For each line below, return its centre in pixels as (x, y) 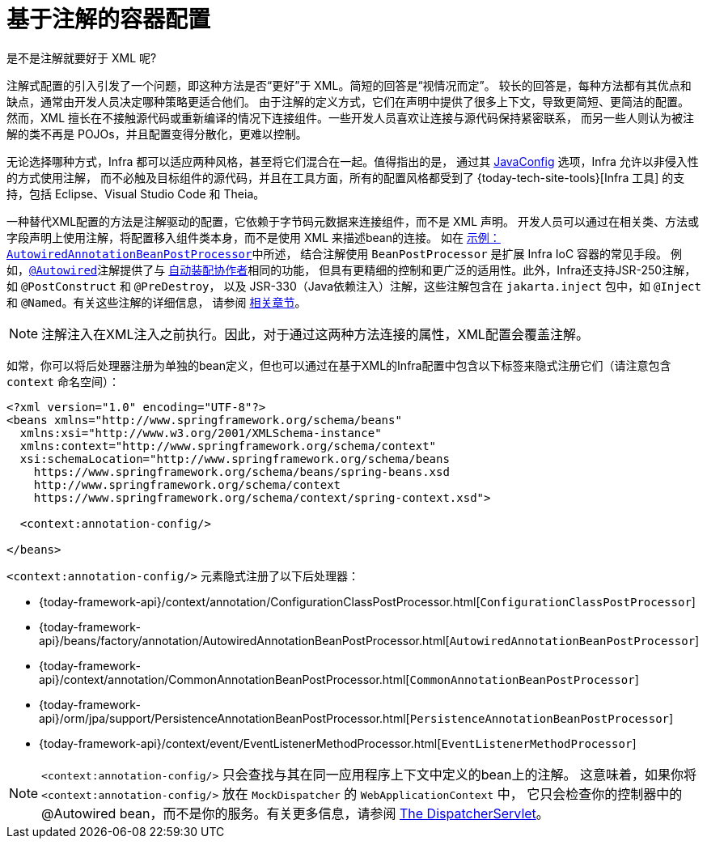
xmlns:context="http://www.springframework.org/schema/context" (228, 446)
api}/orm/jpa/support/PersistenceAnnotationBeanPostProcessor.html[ (224, 718)
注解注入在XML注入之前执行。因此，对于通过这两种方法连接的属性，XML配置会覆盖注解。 (315, 334)
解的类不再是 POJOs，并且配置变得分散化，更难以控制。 (157, 134)
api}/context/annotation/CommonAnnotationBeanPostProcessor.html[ (224, 679)
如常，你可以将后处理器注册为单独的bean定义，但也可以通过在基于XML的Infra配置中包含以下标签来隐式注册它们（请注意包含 (339, 365)
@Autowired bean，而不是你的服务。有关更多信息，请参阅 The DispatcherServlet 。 (295, 813)
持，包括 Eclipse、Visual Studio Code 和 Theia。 (136, 193)
